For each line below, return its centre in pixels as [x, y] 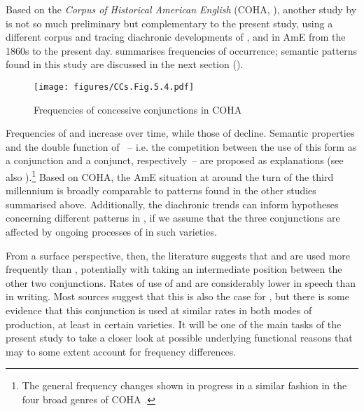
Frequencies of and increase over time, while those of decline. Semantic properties [180, 133]
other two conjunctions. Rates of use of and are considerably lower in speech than [181, 282]
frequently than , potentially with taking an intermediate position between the [174, 269]
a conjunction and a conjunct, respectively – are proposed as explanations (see [175, 160]
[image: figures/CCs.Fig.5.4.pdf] [114, 87]
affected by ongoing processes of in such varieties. [111, 232]
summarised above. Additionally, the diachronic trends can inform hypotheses [172, 204]
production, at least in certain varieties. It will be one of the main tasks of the [174, 324]
